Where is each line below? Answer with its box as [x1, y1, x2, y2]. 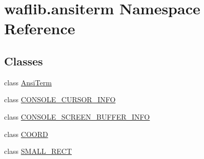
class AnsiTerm [4, 77, 52, 87]
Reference [4, 18, 75, 39]
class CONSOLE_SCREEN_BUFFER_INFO [4, 111, 150, 122]
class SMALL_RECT [4, 146, 72, 156]
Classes [4, 53, 43, 69]
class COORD [4, 128, 48, 139]
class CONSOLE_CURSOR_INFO [4, 94, 116, 105]
